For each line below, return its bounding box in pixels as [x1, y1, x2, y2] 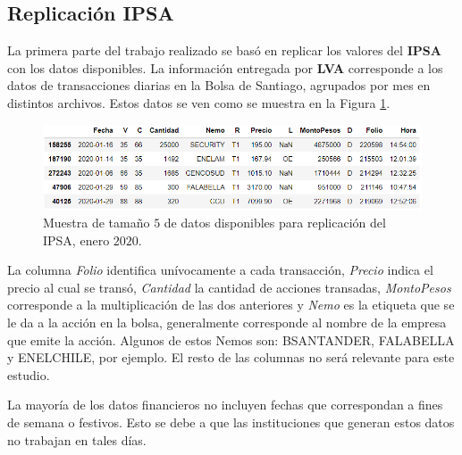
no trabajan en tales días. [7, 430, 147, 449]
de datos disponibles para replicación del [164, 213, 386, 232]
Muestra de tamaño [43, 213, 150, 232]
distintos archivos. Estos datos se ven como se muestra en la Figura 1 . [7, 93, 391, 112]
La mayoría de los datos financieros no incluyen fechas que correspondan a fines [7, 395, 443, 414]
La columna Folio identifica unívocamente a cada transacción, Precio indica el [7, 261, 433, 279]
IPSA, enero [43, 230, 110, 249]
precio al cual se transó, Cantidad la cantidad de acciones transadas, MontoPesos [7, 277, 451, 296]
